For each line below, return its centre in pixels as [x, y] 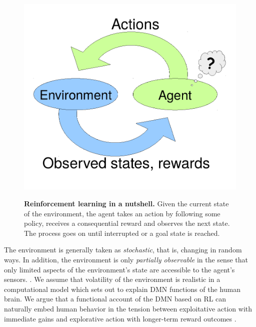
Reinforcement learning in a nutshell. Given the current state [126, 203]
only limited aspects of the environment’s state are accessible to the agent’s [119, 269]
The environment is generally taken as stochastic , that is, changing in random [123, 250]
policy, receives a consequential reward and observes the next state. [127, 223]
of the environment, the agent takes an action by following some [122, 213]
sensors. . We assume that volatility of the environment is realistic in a [112, 279]
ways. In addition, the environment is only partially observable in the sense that [126, 259]
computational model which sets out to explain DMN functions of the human [122, 289]
